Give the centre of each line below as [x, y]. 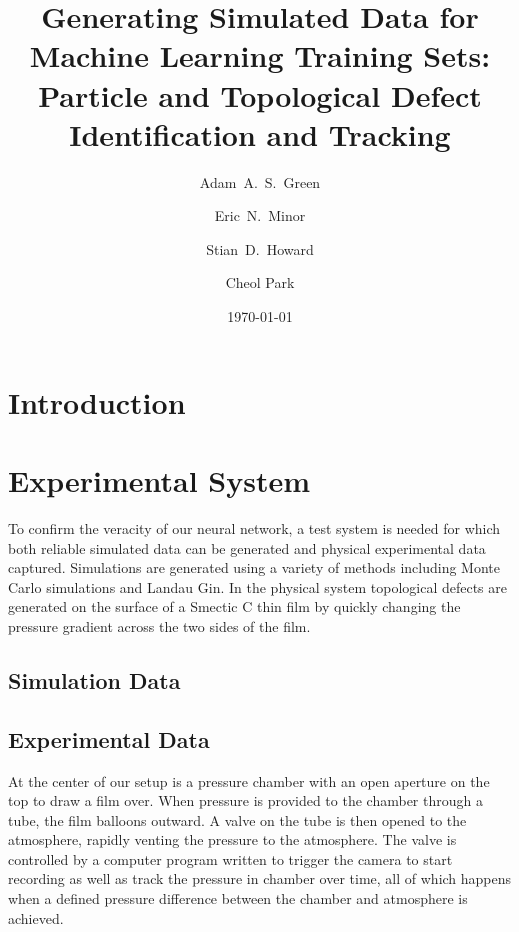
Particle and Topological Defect [260, 94]
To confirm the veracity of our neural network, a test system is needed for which [254, 527]
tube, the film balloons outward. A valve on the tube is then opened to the [237, 819]
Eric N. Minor [260, 215]
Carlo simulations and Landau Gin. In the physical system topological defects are [257, 586]
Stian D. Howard [260, 248]
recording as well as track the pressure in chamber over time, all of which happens [260, 878]
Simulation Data [94, 679]
